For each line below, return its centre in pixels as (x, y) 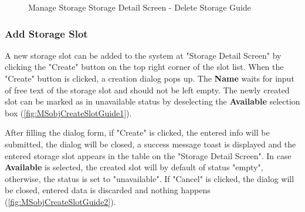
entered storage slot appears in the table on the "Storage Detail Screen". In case (148, 155)
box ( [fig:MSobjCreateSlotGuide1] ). (68, 112)
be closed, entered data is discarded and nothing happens (108, 190)
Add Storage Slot (46, 33)
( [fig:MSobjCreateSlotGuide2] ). (60, 201)
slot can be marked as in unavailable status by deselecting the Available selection (152, 101)
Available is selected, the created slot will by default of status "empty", (134, 167)
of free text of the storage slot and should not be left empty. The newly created (147, 90)
